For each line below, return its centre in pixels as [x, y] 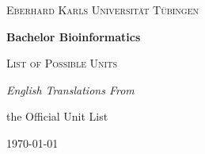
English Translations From [70, 89]
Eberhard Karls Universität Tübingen [103, 10]
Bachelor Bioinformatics [74, 36]
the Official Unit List [57, 116]
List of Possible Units [62, 63]
